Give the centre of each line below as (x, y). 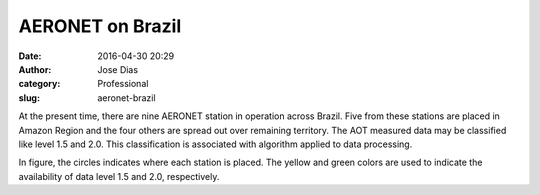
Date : (30, 56)
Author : (35, 69)
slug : (29, 97)
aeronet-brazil (126, 97)
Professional (123, 84)
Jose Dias (118, 69)
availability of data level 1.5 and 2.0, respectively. (119, 176)
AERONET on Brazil (100, 26)
